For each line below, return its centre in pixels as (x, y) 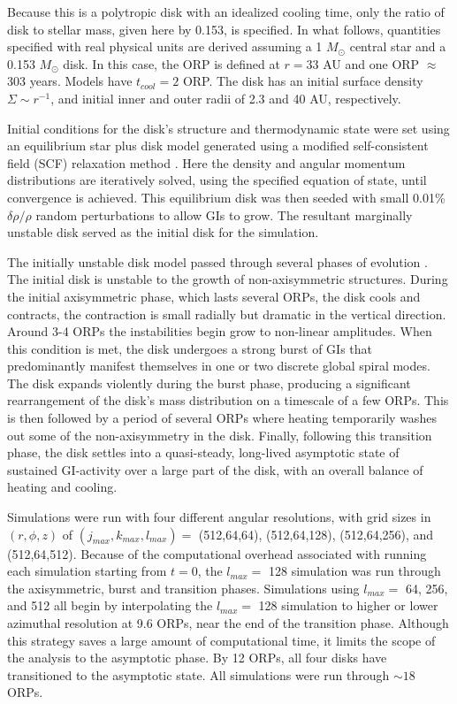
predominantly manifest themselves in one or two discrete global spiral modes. (219, 366)
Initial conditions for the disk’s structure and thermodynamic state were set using (228, 128)
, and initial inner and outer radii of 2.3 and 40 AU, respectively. (226, 98)
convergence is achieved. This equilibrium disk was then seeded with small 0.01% (226, 197)
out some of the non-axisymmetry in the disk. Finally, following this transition (220, 435)
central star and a (398, 46)
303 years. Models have (70, 81)
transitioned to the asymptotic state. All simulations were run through (198, 674)
